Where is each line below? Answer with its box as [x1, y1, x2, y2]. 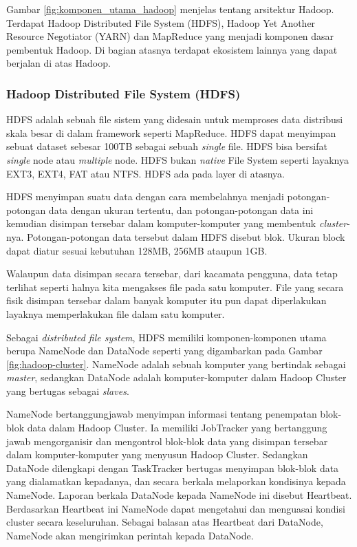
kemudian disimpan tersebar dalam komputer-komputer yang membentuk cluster [6, 216, 347, 230]
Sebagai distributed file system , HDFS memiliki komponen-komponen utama [6, 330, 327, 344]
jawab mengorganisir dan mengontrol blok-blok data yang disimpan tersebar [6, 433, 328, 448]
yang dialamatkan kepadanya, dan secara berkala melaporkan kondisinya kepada [6, 474, 346, 489]
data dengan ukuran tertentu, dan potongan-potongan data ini [48, 202, 314, 217]
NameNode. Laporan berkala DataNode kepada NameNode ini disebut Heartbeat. [6, 488, 352, 502]
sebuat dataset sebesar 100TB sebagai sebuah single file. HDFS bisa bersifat [6, 139, 327, 153]
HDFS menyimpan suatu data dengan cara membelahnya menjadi [6, 189, 284, 204]
